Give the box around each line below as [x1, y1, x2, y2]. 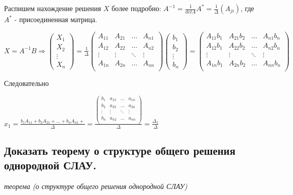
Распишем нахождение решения [4, 3, 102, 13]
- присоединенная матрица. [14, 14, 97, 24]
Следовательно [4, 78, 49, 88]
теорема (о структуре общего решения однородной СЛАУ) [4, 181, 187, 191]
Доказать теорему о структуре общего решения [4, 142, 236, 158]
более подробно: [111, 3, 161, 13]
